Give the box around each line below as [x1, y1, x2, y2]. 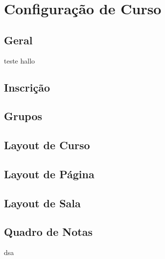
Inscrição [4, 79, 50, 95]
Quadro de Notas [4, 224, 93, 239]
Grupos [4, 108, 43, 124]
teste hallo [4, 55, 35, 65]
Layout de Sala [4, 195, 81, 210]
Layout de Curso [4, 137, 90, 153]
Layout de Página [4, 166, 94, 181]
